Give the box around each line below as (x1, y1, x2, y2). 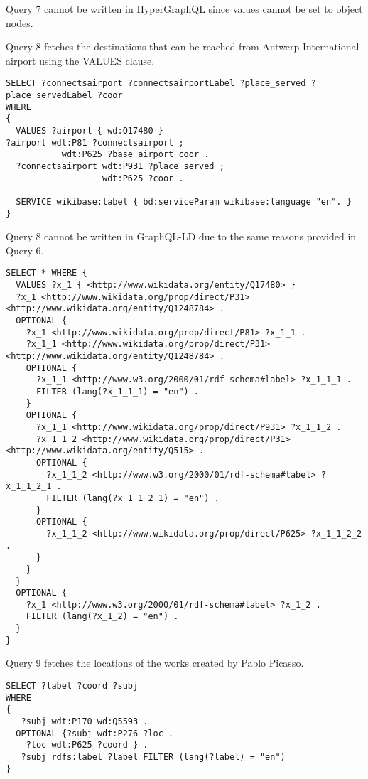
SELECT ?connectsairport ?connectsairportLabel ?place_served (6, 78, 306, 89)
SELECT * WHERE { (6, 268, 87, 279)
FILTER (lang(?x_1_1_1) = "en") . (36, 387, 200, 397)
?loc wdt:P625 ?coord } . (26, 740, 148, 751)
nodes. (6, 15, 33, 30)
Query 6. (6, 242, 44, 257)
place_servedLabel (6, 90, 92, 101)
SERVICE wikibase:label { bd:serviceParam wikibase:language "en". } (16, 196, 352, 207)
